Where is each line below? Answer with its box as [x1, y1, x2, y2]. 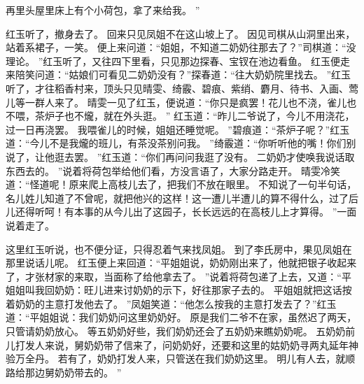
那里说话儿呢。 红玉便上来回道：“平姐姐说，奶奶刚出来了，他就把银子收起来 [6, 255, 357, 270]
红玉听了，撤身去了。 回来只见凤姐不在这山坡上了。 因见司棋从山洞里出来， [6, 26, 356, 41]
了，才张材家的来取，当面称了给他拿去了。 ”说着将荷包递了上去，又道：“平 [6, 269, 351, 283]
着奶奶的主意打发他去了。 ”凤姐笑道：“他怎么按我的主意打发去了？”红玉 [6, 296, 337, 311]
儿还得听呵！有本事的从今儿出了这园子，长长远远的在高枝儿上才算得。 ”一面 [6, 204, 357, 219]
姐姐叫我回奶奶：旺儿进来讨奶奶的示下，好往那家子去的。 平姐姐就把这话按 [6, 283, 352, 297]
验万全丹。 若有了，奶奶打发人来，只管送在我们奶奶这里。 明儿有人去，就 [6, 351, 346, 366]
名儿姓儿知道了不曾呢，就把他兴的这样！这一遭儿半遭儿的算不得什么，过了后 [6, 190, 358, 205]
